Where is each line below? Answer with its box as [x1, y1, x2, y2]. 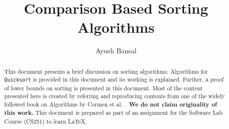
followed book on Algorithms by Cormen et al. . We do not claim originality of [4, 100, 217, 108]
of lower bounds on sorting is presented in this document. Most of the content [4, 84, 203, 92]
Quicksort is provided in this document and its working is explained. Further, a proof [4, 75, 224, 84]
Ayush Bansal [95, 45, 137, 56]
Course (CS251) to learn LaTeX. [4, 117, 87, 126]
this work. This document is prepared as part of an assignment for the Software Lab [4, 108, 223, 117]
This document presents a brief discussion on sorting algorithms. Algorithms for [4, 67, 208, 75]
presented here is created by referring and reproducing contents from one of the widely [4, 92, 225, 100]
